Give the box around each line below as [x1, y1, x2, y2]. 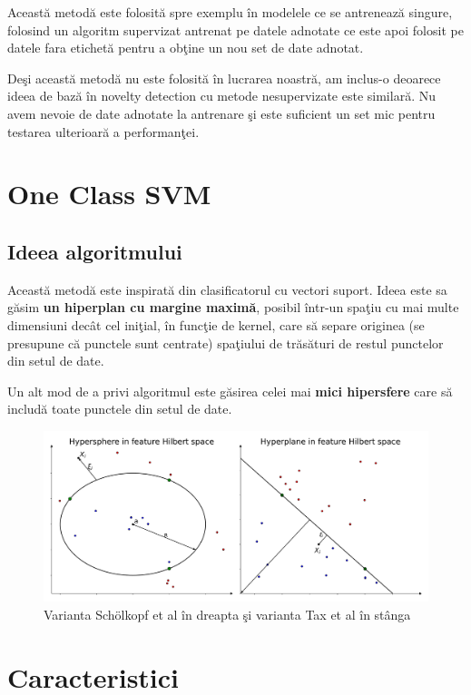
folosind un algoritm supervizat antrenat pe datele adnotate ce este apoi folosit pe [7, 20, 464, 39]
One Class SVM [7, 175, 211, 212]
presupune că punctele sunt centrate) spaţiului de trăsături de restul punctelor [7, 333, 444, 352]
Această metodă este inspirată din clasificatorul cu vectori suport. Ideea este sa [7, 279, 447, 299]
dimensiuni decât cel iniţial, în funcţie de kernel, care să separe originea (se [7, 315, 425, 334]
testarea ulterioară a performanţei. [7, 122, 200, 141]
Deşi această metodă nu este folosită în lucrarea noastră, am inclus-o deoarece [7, 68, 441, 87]
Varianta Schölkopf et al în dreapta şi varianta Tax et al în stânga [44, 604, 411, 623]
